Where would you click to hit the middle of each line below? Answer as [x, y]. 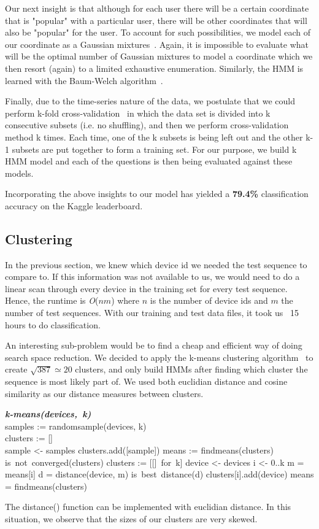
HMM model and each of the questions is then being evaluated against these [149, 161]
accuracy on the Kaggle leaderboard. [74, 205]
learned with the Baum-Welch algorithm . [84, 80]
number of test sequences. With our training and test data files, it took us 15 [152, 313]
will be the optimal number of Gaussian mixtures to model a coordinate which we [159, 56]
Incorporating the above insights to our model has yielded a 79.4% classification [157, 194]
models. [19, 173]
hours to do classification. [53, 324]
